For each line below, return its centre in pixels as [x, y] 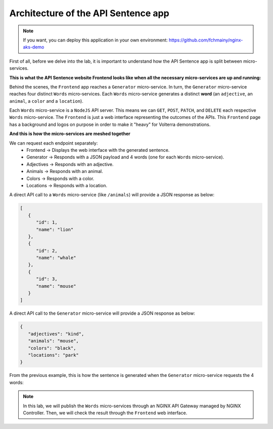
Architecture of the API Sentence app [89, 13]
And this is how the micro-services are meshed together [70, 134]
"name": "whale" [56, 258]
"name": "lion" [55, 229]
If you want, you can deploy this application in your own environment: [95, 40]
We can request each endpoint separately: [54, 143]
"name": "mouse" [56, 286]
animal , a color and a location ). [46, 101]
